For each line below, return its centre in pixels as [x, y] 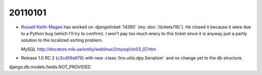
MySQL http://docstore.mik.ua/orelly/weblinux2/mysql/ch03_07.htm [89, 49]
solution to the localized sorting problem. [62, 40]
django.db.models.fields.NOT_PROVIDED [50, 67]
